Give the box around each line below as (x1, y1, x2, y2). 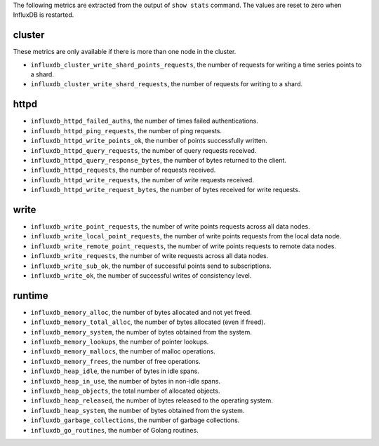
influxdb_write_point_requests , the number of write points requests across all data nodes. (30, 222, 310, 231)
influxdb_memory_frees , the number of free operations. (30, 357, 201, 365)
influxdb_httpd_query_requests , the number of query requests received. (30, 146, 257, 154)
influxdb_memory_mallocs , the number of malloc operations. (30, 347, 215, 356)
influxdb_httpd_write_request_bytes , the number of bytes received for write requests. (30, 186, 300, 194)
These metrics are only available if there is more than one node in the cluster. (13, 48, 237, 56)
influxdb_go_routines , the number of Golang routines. (30, 426, 199, 434)
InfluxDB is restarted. (13, 11, 74, 19)
